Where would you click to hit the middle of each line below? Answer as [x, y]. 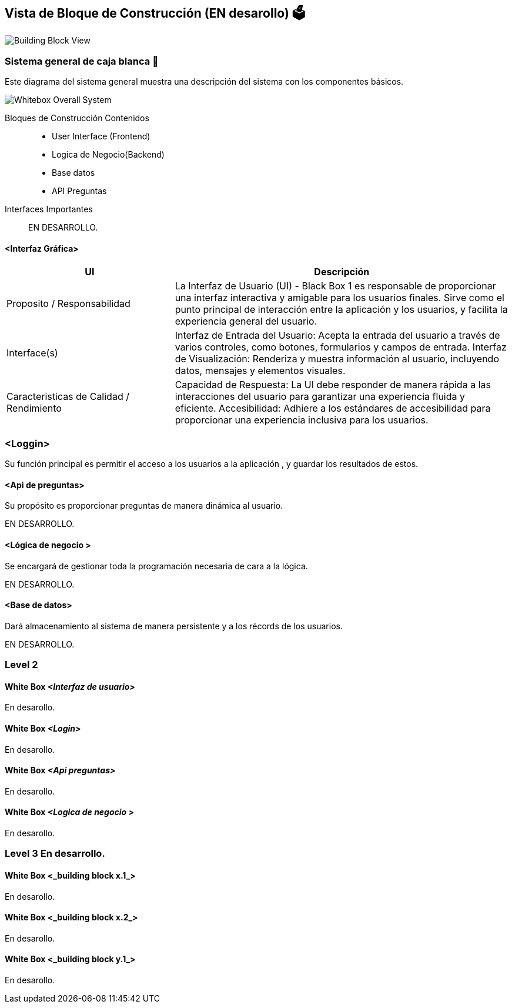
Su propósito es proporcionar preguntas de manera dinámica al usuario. [144, 506]
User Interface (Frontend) [101, 136]
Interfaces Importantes [49, 209]
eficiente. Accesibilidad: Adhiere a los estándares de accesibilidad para [333, 408]
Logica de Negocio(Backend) [108, 155]
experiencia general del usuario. [246, 321]
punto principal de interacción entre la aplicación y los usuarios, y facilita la [341, 310]
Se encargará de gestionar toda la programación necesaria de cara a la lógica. [156, 566]
